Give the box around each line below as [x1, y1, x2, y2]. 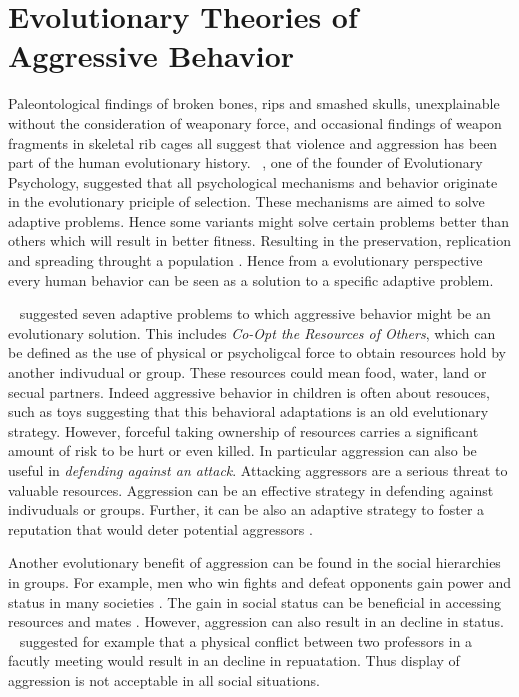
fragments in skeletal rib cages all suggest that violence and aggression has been [8, 132, 498, 153]
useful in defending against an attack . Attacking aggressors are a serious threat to [8, 460, 508, 480]
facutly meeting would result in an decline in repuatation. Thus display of [8, 650, 460, 671]
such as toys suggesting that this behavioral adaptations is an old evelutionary [8, 401, 489, 422]
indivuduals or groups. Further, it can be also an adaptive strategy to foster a [8, 499, 485, 520]
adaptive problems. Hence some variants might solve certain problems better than [8, 210, 510, 231]
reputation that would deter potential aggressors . [8, 518, 313, 539]
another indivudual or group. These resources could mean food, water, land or [8, 362, 487, 383]
